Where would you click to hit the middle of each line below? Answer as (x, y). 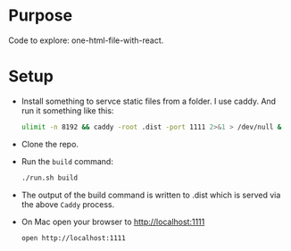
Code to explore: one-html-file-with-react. (86, 40)
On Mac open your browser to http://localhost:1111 (113, 222)
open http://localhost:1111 (73, 238)
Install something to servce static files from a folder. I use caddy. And (149, 101)
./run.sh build (50, 178)
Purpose (41, 16)
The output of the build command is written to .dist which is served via (151, 195)
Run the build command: (67, 161)
